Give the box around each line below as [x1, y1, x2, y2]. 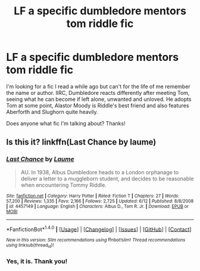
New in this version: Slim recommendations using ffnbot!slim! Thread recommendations [6, 237, 186, 243]
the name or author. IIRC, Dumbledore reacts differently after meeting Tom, [6, 89, 190, 96]
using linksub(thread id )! [6, 242, 54, 249]
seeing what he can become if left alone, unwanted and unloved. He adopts [6, 96, 192, 103]
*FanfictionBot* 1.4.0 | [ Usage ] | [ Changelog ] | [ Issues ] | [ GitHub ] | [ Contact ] [6, 224, 192, 233]
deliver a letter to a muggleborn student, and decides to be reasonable [20, 175, 194, 182]
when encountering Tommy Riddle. [20, 181, 107, 189]
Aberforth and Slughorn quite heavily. [6, 108, 98, 115]
